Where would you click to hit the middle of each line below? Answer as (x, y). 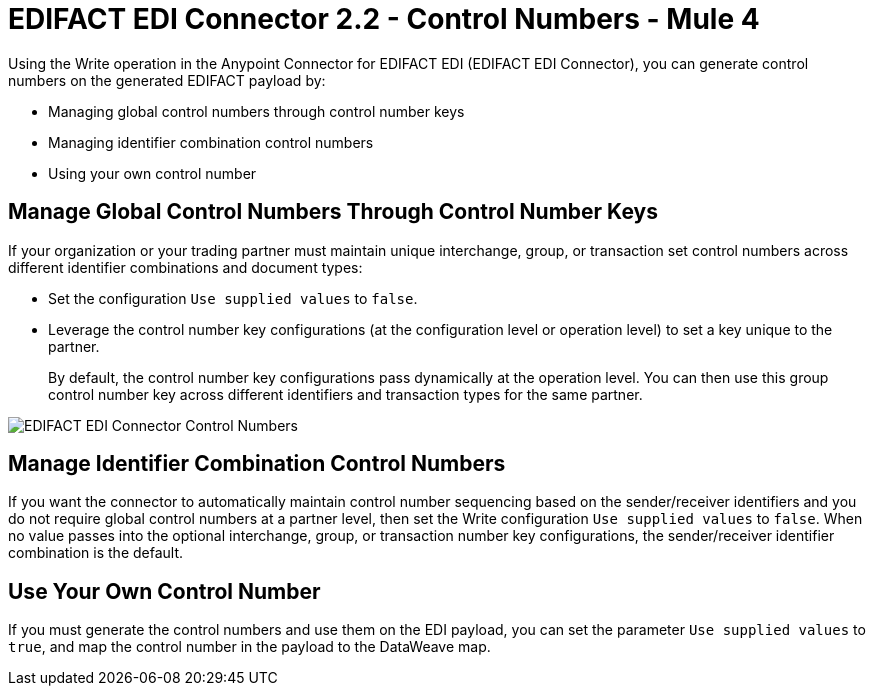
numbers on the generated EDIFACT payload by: (167, 80)
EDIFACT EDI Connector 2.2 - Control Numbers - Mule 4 (384, 19)
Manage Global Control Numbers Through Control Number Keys (333, 212)
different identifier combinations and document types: (185, 267)
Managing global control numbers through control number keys (256, 111)
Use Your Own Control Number (164, 591)
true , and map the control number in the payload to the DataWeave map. (249, 647)
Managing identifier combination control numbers (211, 142)
